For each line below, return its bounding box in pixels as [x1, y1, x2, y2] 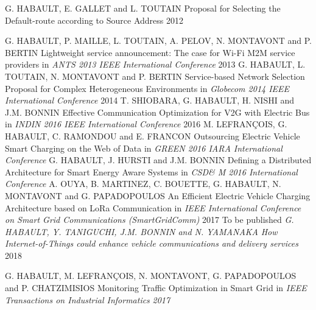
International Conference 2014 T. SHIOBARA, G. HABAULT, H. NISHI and [5, 94, 294, 107]
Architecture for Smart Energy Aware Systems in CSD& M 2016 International [5, 165, 298, 178]
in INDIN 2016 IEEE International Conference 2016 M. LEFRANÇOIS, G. [5, 118, 287, 130]
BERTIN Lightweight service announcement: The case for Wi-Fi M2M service [5, 46, 295, 58]
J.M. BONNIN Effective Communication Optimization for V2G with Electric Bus [5, 105, 310, 118]
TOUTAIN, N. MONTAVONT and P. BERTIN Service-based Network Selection [5, 69, 305, 82]
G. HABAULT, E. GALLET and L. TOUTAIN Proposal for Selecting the [5, 2, 281, 14]
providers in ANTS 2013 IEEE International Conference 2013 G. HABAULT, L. [5, 58, 306, 71]
